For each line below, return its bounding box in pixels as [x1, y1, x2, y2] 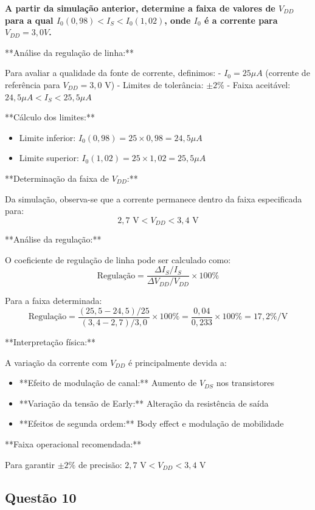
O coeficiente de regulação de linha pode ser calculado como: [5, 253, 231, 266]
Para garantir [5, 458, 55, 470]
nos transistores [216, 376, 274, 389]
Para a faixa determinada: [5, 294, 102, 307]
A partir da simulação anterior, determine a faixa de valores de [5, 2, 275, 14]
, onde [164, 13, 191, 26]
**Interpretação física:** [5, 336, 96, 348]
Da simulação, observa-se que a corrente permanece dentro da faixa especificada [5, 192, 302, 205]
